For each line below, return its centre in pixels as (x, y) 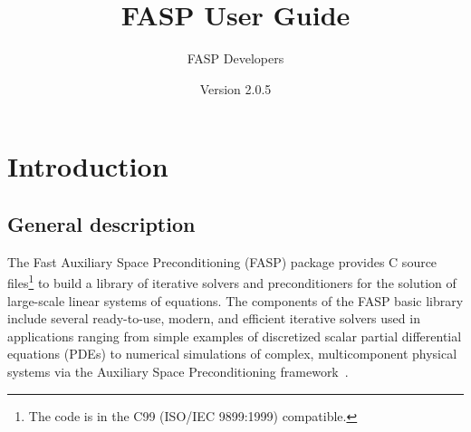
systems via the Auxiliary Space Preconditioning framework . (178, 371)
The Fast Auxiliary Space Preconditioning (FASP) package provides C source (222, 261)
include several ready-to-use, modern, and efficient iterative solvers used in (214, 318)
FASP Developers (235, 58)
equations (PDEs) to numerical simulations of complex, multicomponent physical (232, 354)
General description (101, 223)
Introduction (88, 166)
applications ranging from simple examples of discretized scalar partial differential (235, 336)
